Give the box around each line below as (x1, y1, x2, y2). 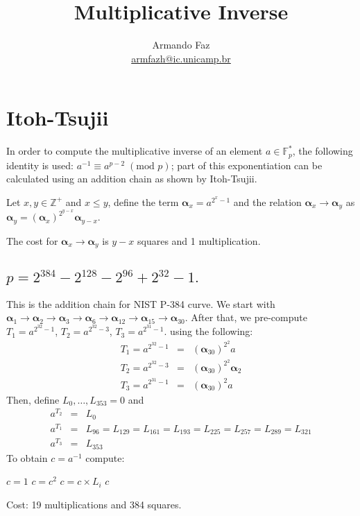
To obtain (6, 450, 48, 465)
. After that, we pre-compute (185, 310, 307, 325)
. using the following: (164, 324, 253, 338)
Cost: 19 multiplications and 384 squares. (6, 497, 182, 511)
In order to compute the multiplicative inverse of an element (6, 144, 263, 158)
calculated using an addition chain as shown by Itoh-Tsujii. (6, 171, 257, 186)
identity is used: (6, 157, 74, 172)
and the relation (233, 194, 302, 209)
